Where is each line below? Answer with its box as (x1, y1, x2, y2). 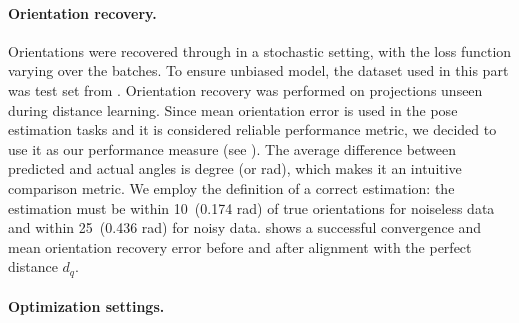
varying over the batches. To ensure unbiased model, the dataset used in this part (8, 60, 509, 81)
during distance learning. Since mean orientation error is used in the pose (8, 99, 458, 120)
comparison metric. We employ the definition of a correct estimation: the (8, 177, 455, 198)
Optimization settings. (8, 296, 165, 317)
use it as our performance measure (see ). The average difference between (8, 138, 457, 159)
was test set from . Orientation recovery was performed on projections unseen (8, 79, 483, 100)
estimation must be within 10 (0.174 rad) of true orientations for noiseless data (8, 197, 495, 218)
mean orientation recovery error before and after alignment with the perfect (8, 236, 472, 257)
